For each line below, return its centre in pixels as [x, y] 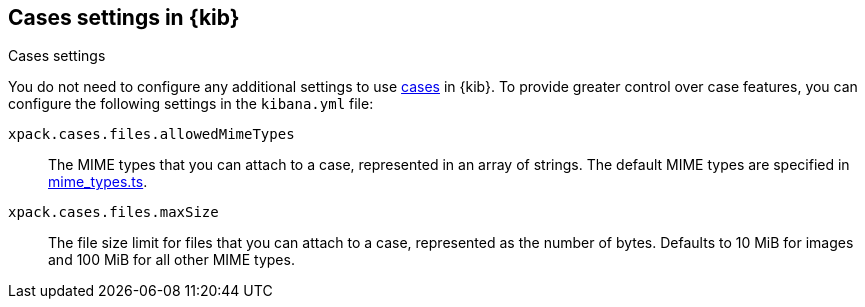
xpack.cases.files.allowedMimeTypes [151, 134]
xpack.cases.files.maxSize [113, 212]
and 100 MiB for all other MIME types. [171, 260]
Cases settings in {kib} [124, 17]
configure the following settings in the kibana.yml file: [191, 104]
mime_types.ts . [98, 182]
